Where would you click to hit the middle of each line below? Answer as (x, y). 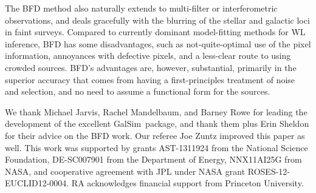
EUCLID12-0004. (37, 183)
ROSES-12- (269, 171)
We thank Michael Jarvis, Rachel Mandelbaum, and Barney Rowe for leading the (156, 111)
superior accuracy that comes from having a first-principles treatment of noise (150, 79)
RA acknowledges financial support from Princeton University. (187, 183)
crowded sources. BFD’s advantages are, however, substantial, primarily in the (151, 67)
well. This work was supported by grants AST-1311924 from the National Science (156, 147)
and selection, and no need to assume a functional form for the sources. (138, 91)
